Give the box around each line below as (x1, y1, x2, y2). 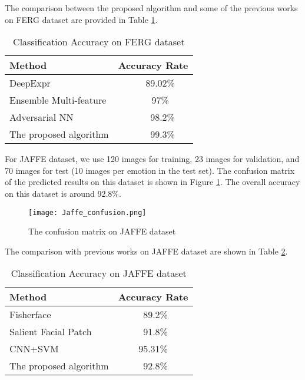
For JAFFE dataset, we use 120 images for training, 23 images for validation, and (5, 153, 300, 165)
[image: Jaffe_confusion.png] (28, 208, 147, 217)
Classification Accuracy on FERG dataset (13, 35, 185, 49)
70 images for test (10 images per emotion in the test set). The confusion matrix (5, 164, 295, 176)
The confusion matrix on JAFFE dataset (28, 225, 176, 237)
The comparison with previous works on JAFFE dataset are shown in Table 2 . (5, 244, 288, 257)
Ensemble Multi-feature (9, 93, 107, 107)
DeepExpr (9, 76, 51, 90)
